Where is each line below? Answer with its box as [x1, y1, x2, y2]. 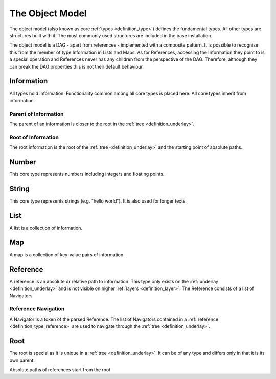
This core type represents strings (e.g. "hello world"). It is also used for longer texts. [9, 197, 187, 204]
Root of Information [9, 133, 59, 141]
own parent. [9, 357, 35, 363]
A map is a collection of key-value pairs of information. [9, 251, 125, 258]
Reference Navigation [9, 305, 65, 313]
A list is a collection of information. [9, 225, 83, 231]
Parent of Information [9, 110, 64, 117]
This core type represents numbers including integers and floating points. [9, 171, 165, 177]
